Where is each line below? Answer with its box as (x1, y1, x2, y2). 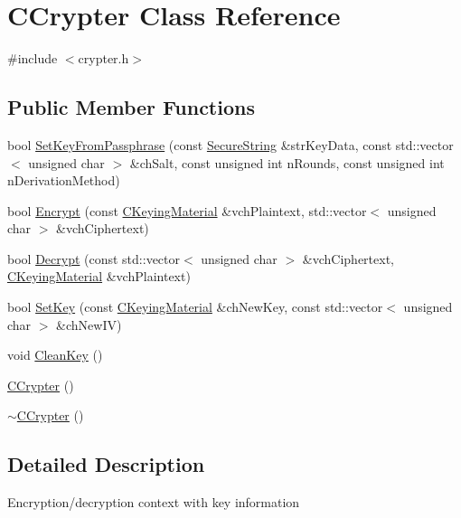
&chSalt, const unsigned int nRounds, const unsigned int (129, 153, 445, 172)
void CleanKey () (7, 345, 103, 364)
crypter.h (78, 49, 129, 68)
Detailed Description (7, 450, 205, 478)
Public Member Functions (7, 93, 255, 121)
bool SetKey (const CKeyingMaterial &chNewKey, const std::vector (7, 297, 383, 316)
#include (7, 49, 58, 68)
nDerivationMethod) (7, 171, 120, 190)
